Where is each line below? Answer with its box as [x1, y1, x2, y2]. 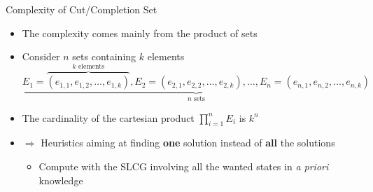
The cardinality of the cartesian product [22, 110, 195, 125]
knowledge [38, 172, 83, 187]
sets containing [72, 49, 136, 64]
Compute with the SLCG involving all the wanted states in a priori [38, 159, 329, 174]
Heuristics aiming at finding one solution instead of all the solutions [41, 135, 335, 150]
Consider [22, 49, 60, 64]
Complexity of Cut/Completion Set [6, 2, 157, 16]
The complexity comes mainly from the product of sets [22, 25, 258, 40]
